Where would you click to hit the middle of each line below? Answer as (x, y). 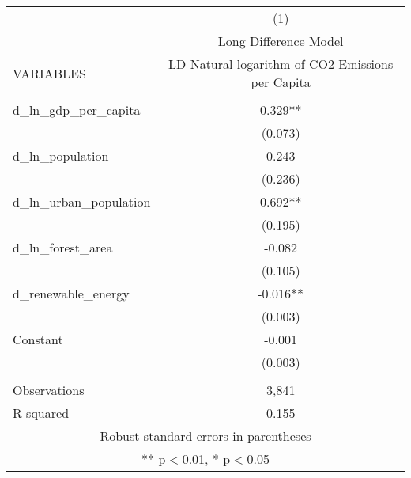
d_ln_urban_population (82, 201)
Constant (38, 339)
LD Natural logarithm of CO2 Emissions (281, 64)
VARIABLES (49, 73)
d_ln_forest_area (63, 247)
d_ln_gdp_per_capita (77, 110)
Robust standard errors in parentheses (205, 436)
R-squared (41, 413)
